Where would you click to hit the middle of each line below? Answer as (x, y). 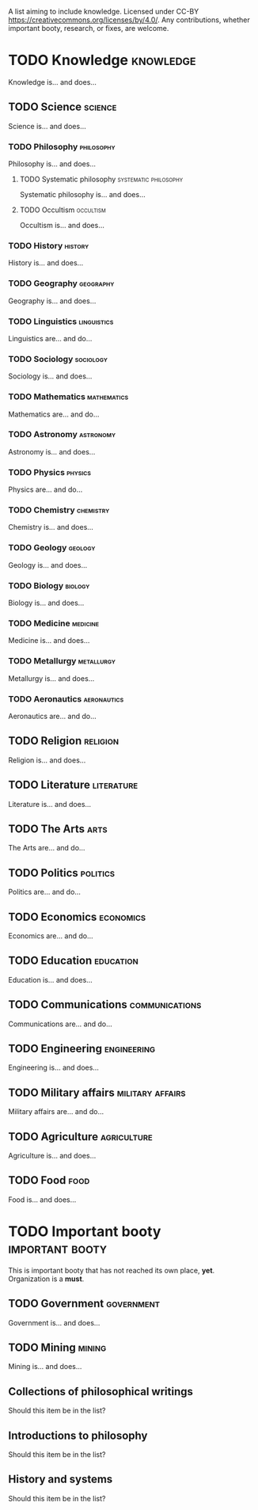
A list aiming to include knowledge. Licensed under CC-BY (104, 11)
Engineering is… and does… (53, 1067)
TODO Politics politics (62, 873)
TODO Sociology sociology (58, 359)
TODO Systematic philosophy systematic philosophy (101, 179)
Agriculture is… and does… (52, 1156)
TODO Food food (49, 1180)
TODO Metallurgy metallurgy (62, 661)
